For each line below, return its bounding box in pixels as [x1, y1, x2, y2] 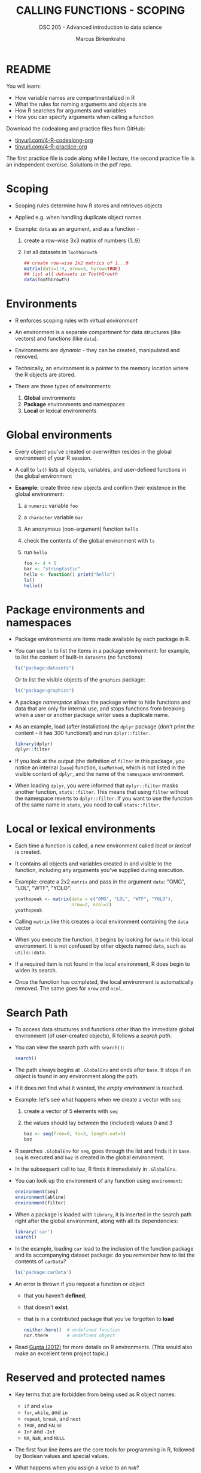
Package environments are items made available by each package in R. [14, 635, 190, 643]
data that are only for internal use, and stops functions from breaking [14, 705, 185, 712]
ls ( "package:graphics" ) [14, 688, 75, 694]
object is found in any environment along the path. [14, 1073, 139, 1080]
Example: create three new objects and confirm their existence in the [14, 484, 186, 491]
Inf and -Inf [23, 1428, 56, 1435]
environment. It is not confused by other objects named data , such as [14, 942, 187, 950]
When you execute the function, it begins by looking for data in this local [14, 936, 193, 944]
